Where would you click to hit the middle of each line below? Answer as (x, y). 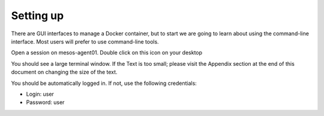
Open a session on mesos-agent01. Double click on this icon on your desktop (107, 53)
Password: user (45, 102)
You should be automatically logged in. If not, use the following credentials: (104, 83)
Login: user (40, 94)
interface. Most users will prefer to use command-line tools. (85, 41)
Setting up (37, 16)
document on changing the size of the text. (64, 72)
